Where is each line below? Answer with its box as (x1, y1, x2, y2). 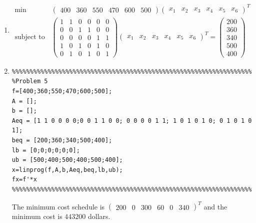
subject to (14, 34, 45, 41)
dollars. (87, 211, 110, 221)
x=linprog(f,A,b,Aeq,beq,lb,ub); (11, 166, 123, 173)
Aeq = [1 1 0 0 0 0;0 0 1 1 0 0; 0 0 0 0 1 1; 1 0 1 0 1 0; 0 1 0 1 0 (11, 117, 252, 124)
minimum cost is (11, 211, 62, 221)
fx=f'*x (11, 176, 37, 183)
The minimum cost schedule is (11, 201, 105, 211)
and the (203, 201, 227, 211)
